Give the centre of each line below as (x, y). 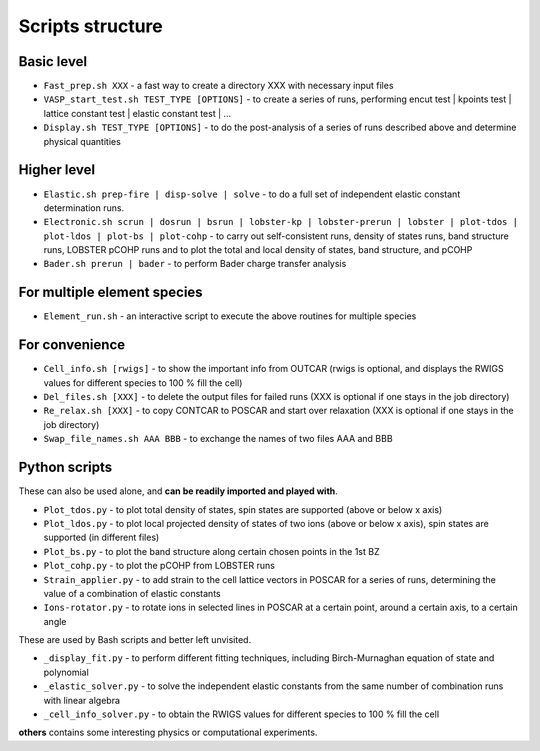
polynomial (66, 672)
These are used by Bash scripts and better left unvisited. (135, 640)
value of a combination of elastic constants (132, 593)
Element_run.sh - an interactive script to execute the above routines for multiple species (230, 316)
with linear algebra (81, 700)
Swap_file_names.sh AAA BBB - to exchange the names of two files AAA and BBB (218, 439)
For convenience (72, 345)
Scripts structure (91, 26)
